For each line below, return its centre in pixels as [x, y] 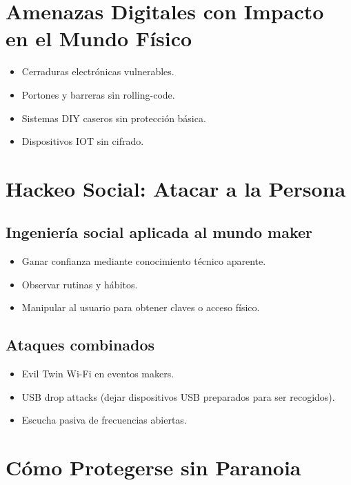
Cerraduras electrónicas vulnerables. [98, 71]
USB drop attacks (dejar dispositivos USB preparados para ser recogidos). [178, 396]
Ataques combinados [80, 345]
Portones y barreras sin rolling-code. [98, 94]
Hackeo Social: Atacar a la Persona [176, 188]
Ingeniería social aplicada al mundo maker [159, 232]
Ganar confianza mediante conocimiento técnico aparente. [144, 261]
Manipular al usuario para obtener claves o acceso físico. [141, 307]
